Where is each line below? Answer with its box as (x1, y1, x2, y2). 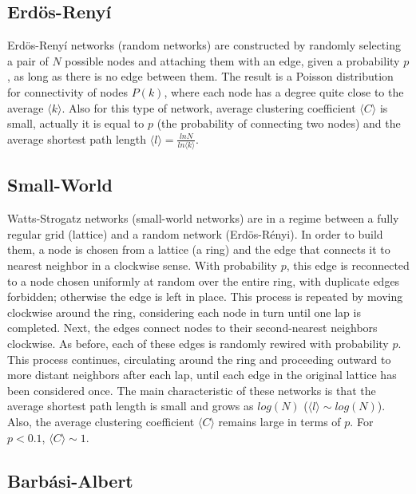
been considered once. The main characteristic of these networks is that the (7, 381, 376, 398)
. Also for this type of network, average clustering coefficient (61, 99, 356, 116)
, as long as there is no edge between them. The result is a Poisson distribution (7, 68, 394, 85)
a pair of (7, 52, 49, 69)
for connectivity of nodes (7, 83, 129, 100)
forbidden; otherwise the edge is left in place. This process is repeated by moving (7, 288, 403, 305)
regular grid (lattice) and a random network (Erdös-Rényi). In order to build (7, 225, 383, 242)
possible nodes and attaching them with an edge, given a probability (65, 52, 400, 69)
